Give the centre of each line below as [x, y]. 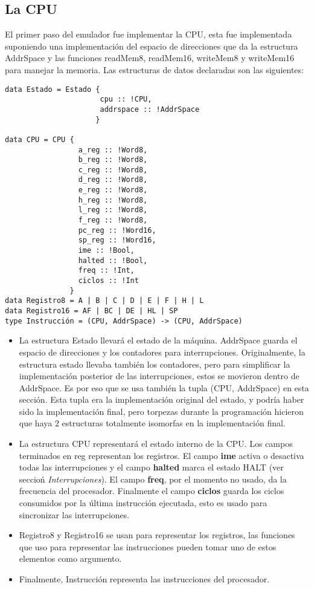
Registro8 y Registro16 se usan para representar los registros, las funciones [157, 535]
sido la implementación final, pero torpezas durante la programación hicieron [161, 411]
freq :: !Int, [106, 271]
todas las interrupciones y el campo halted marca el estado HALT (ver [151, 467]
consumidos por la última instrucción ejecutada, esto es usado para [143, 503]
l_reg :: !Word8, [113, 210]
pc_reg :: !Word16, [117, 230]
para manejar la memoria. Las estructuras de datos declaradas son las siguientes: [154, 69]
